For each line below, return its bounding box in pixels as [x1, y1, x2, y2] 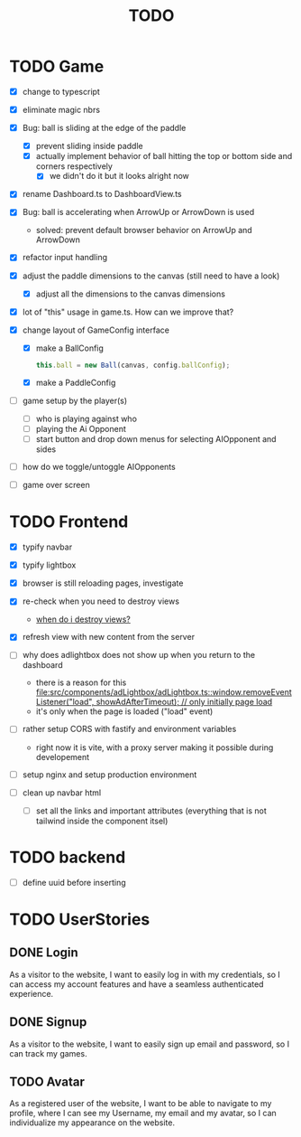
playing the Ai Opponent [35, 423, 126, 434]
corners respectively [35, 161, 113, 172]
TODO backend [9, 847, 126, 868]
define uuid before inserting [22, 877, 126, 888]
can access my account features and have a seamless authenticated [9, 978, 264, 990]
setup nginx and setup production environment [22, 769, 197, 780]
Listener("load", [35, 697, 95, 708]
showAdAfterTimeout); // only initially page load [96, 697, 273, 708]
